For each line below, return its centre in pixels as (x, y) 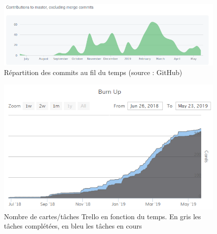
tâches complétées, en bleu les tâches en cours (73, 226)
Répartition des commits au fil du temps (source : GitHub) (93, 72)
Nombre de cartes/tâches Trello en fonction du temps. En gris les (103, 216)
